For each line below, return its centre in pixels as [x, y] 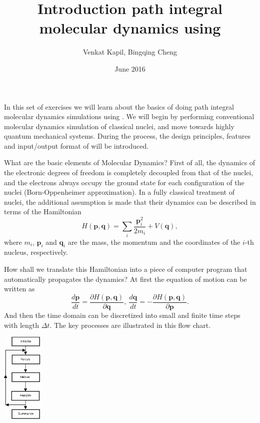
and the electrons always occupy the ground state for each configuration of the [124, 182]
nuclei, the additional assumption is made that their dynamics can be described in [130, 201]
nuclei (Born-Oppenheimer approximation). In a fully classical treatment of [119, 192]
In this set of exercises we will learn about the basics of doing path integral [119, 106]
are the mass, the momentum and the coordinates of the [154, 242]
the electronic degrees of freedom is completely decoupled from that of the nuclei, [129, 172]
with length [22, 325]
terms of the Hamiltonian [43, 211]
